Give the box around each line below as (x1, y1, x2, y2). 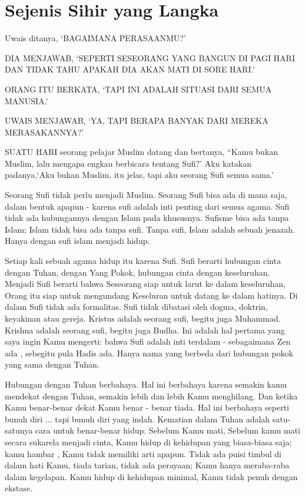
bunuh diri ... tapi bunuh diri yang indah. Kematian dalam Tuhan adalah (5, 412, 270, 425)
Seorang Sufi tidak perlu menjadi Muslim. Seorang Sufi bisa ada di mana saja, (5, 189, 287, 201)
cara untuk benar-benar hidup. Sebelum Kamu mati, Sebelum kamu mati (35, 424, 300, 437)
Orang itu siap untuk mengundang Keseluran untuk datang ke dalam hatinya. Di (5, 289, 298, 301)
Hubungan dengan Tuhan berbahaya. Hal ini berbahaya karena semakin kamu (5, 378, 287, 390)
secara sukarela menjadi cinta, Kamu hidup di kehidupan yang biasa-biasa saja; (5, 435, 292, 448)
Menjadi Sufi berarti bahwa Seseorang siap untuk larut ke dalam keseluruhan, (5, 277, 286, 290)
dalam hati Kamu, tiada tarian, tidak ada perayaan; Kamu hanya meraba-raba (5, 459, 290, 471)
